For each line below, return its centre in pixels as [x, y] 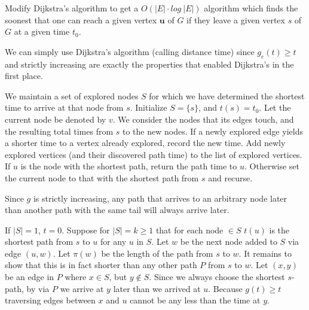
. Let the [275, 107]
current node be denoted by [56, 119]
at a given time [42, 31]
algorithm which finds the [251, 8]
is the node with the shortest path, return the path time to [129, 166]
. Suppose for [86, 230]
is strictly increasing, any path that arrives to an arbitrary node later [160, 198]
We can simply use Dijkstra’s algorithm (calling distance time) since [130, 51]
